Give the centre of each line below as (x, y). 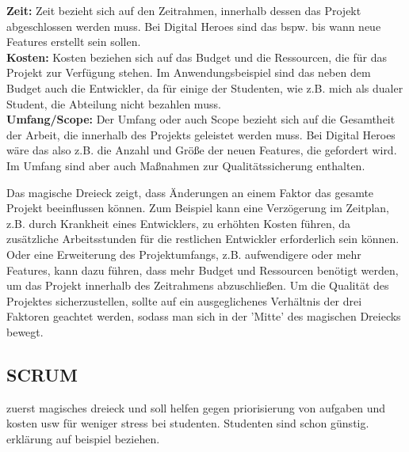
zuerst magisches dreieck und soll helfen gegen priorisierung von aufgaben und (196, 407)
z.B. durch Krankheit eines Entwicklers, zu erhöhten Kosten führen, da (179, 223)
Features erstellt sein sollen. (74, 42)
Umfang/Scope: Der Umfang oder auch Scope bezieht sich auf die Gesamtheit (201, 119)
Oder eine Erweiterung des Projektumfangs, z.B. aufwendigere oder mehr (184, 254)
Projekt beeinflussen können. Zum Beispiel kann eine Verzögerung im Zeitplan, (198, 208)
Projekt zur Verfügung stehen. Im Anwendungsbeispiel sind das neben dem (189, 72)
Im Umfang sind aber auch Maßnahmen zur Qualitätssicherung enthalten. (186, 165)
